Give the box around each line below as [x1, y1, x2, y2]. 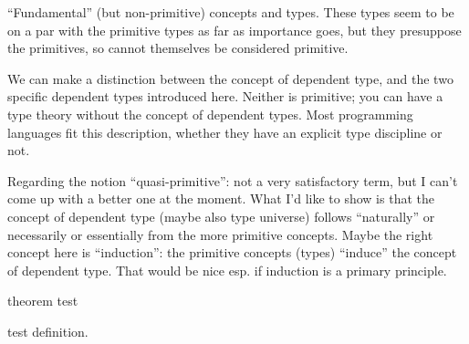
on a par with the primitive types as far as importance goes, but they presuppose [7, 20, 462, 39]
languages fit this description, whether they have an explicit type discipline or [7, 122, 443, 141]
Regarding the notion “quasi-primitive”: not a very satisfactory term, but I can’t [7, 171, 458, 190]
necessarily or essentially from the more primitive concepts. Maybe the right [7, 224, 433, 244]
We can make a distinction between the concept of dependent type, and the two [7, 68, 453, 88]
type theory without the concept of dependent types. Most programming [7, 104, 413, 123]
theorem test [7, 291, 78, 310]
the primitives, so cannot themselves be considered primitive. [7, 38, 349, 57]
